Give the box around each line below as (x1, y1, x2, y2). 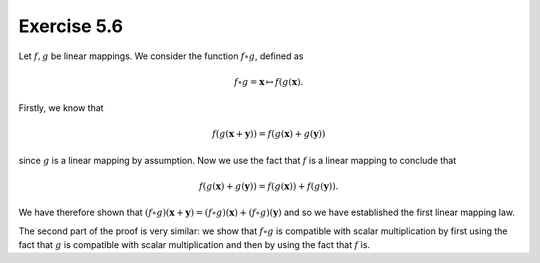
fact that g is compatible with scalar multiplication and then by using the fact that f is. (18, 239, 370, 251)
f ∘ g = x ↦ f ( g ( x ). (233, 76, 304, 87)
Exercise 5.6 (18, 15, 124, 37)
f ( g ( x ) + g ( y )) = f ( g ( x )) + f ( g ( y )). (198, 180, 339, 192)
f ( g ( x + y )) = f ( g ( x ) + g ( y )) (211, 128, 326, 140)
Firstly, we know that (18, 102, 104, 114)
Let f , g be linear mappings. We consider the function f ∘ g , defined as (18, 50, 304, 62)
